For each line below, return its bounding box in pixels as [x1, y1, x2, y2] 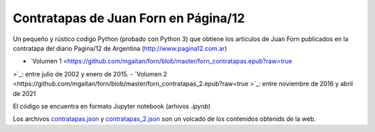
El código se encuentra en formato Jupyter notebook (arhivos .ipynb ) [12, 101, 211, 110]
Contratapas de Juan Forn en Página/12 [12, 10, 245, 26]
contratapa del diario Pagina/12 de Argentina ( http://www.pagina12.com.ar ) [12, 44, 227, 52]
